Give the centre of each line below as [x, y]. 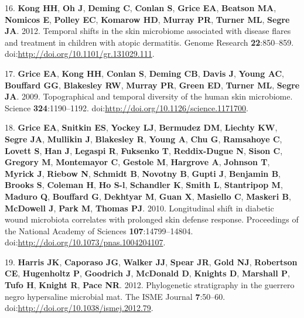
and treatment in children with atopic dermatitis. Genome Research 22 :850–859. [149, 42]
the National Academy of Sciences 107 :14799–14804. [99, 230]
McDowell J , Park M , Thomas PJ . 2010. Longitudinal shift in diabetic [139, 208]
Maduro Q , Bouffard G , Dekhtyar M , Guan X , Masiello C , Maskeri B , [148, 196]
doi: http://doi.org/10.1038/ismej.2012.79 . [79, 308]
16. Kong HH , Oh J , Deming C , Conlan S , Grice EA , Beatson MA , [141, 8]
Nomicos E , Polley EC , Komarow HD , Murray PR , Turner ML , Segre [147, 19]
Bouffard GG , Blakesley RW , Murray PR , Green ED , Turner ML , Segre [152, 85]
